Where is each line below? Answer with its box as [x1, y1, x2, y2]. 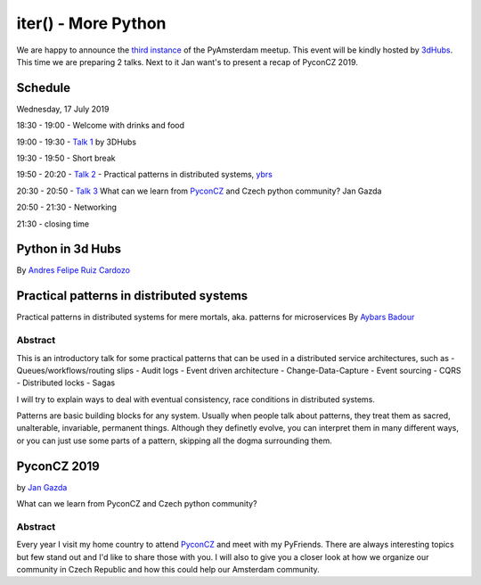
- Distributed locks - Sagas [16, 377, 116, 388]
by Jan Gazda [16, 482, 68, 492]
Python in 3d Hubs [16, 242, 122, 257]
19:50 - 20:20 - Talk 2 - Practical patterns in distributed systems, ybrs [16, 169, 273, 180]
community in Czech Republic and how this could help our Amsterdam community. [16, 564, 320, 575]
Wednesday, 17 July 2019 [16, 103, 110, 114]
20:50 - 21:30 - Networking [16, 202, 118, 213]
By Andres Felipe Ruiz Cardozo [16, 265, 131, 276]
